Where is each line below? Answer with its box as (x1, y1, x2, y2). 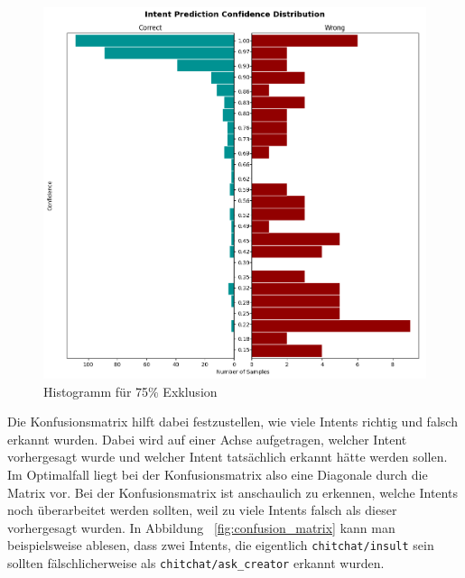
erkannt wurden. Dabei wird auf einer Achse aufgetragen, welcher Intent (7, 429, 407, 448)
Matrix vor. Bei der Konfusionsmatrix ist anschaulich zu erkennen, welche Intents (7, 482, 458, 501)
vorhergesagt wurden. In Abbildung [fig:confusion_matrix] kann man (7, 518, 395, 537)
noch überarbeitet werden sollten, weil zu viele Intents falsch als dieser (7, 500, 397, 519)
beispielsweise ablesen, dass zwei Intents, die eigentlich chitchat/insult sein (7, 536, 434, 555)
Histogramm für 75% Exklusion (43, 381, 218, 400)
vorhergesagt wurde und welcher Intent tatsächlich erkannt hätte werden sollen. (7, 447, 448, 466)
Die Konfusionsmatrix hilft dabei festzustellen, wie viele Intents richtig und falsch (7, 412, 458, 431)
